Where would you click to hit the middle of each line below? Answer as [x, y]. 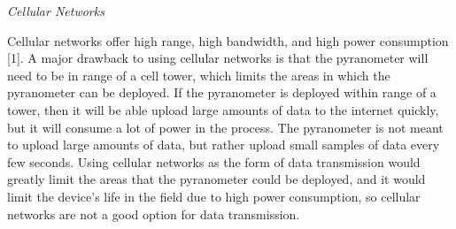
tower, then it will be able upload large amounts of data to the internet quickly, [223, 109]
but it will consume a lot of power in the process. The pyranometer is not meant [225, 127]
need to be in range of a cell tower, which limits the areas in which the [199, 75]
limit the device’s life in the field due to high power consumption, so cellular [214, 196]
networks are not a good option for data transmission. [154, 214]
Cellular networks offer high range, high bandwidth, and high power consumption [228, 40]
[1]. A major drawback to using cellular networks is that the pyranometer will [218, 58]
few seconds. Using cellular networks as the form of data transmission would [214, 161]
